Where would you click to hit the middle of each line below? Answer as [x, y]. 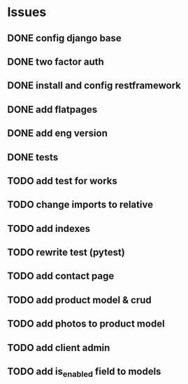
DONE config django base [65, 38]
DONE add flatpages [52, 109]
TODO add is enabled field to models [84, 372]
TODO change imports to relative [80, 205]
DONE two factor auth [56, 61]
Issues [27, 12]
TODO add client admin [59, 348]
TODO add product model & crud [79, 300]
